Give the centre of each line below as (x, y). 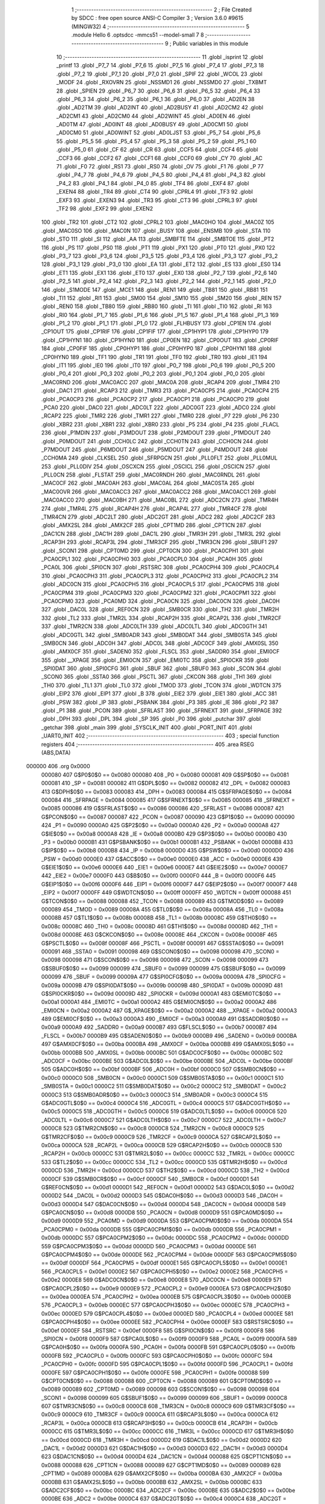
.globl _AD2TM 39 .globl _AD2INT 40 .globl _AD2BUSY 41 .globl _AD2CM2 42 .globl (160, 108)
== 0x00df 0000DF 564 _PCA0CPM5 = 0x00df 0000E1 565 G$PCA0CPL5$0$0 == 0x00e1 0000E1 (164, 1263)
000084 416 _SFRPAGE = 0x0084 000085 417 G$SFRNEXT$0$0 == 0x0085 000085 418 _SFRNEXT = (168, 800)
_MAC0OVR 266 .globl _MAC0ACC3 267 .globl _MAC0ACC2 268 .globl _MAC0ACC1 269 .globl (159, 492)
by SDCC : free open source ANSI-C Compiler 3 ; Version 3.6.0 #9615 (157, 18)
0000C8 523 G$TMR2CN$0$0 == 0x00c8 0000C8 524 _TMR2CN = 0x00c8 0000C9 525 (153, 1129)
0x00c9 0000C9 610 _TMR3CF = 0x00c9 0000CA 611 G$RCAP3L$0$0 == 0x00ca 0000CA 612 (160, 1414)
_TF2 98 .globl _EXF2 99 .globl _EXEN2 (105, 208)
